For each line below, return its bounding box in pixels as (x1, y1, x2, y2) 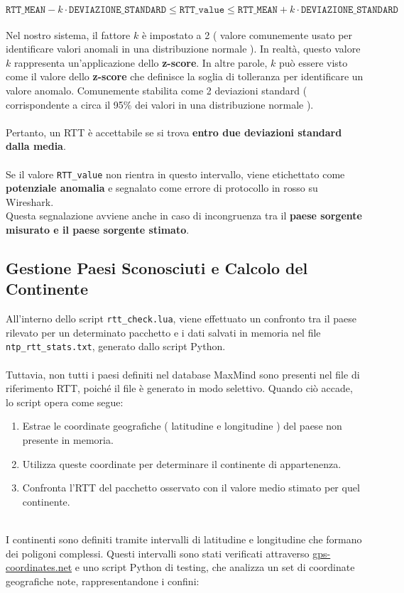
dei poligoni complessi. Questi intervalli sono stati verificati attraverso (6, 545, 310, 560)
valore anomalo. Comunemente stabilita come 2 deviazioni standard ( (6, 82, 307, 97)
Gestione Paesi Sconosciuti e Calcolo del (6, 256, 308, 278)
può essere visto (278, 55, 348, 70)
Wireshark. (6, 194, 54, 209)
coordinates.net (6, 560, 72, 575)
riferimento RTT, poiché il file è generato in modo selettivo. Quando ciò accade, (6, 381, 353, 396)
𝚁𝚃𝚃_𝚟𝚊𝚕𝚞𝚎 (179, 5, 225, 15)
